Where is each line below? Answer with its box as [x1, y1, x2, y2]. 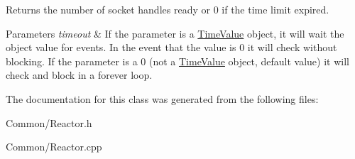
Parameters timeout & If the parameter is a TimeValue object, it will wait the [6, 26, 344, 40]
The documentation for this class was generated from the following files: [6, 91, 319, 106]
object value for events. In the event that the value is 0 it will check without [6, 40, 337, 55]
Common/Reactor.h [6, 115, 92, 130]
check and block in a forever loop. [6, 67, 153, 82]
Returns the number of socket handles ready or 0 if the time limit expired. [6, 2, 329, 16]
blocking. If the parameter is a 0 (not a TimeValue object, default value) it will [6, 53, 349, 68]
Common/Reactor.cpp [6, 139, 102, 154]
